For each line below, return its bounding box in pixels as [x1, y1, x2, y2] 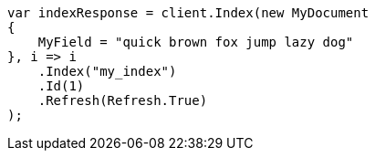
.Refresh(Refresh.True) [37, 93, 208, 108]
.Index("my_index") [37, 64, 177, 79]
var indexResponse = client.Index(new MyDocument [7, 5, 370, 20]
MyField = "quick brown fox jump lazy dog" [37, 35, 354, 49]
